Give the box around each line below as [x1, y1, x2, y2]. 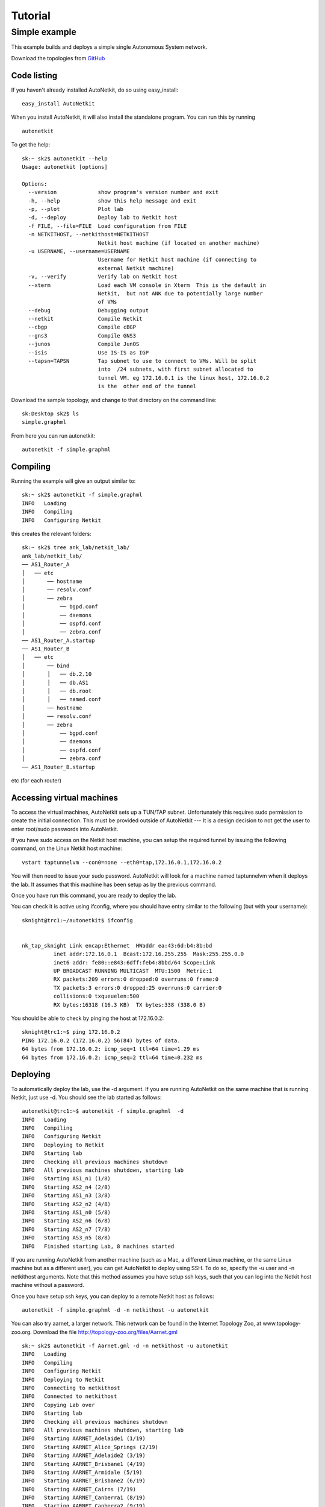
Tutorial [11, 9, 51, 22]
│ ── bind [22, 662, 70, 669]
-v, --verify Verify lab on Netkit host [28, 273, 178, 280]
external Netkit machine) [97, 265, 175, 271]
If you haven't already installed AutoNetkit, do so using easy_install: [11, 86, 179, 93]
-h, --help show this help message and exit [28, 197, 197, 204]
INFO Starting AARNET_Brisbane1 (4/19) [22, 1461, 146, 1467]
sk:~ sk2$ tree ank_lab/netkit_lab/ [22, 544, 130, 551]
